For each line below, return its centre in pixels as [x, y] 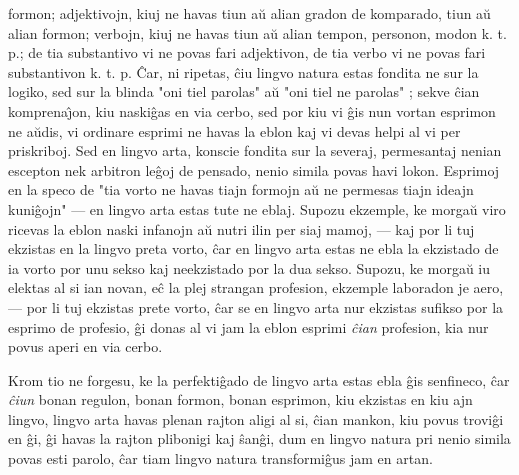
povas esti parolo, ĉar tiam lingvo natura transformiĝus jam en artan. [220, 458]
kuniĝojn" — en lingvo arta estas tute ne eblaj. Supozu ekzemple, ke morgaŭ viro [257, 208]
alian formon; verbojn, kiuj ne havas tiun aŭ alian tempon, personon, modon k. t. [257, 32]
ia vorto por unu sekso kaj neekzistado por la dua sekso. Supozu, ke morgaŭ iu [249, 267]
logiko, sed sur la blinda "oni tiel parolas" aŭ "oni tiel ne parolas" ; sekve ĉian [244, 91]
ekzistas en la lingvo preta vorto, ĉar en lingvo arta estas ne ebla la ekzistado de [253, 248]
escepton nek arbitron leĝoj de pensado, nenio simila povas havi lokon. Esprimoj [254, 169]
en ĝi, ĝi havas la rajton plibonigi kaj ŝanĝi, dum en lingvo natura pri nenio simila [259, 438]
